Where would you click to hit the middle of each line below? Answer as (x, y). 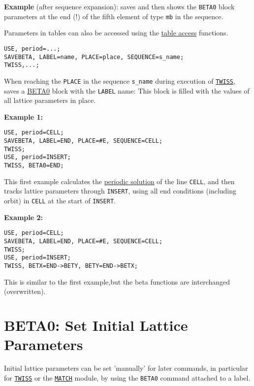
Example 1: (23, 116)
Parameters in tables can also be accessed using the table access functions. (116, 33)
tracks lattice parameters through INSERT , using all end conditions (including (120, 191)
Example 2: (23, 217)
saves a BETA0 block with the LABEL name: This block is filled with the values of (127, 90)
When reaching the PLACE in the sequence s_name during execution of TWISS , (120, 80)
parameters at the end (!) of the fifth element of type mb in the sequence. (114, 16)
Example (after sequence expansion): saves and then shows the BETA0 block (119, 6)
